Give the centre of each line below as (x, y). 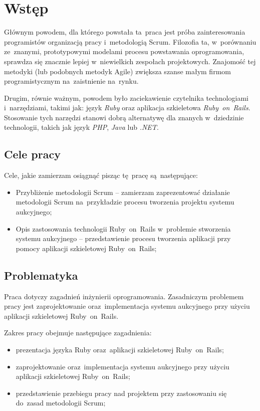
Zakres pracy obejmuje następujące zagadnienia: (78, 333)
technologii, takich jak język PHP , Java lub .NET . (81, 127)
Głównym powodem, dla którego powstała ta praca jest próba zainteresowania (125, 32)
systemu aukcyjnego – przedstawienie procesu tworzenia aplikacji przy (123, 238)
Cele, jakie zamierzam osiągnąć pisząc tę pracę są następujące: (101, 175)
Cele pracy (32, 154)
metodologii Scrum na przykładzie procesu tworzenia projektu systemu (125, 202)
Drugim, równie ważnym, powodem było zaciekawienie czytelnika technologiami (126, 97)
